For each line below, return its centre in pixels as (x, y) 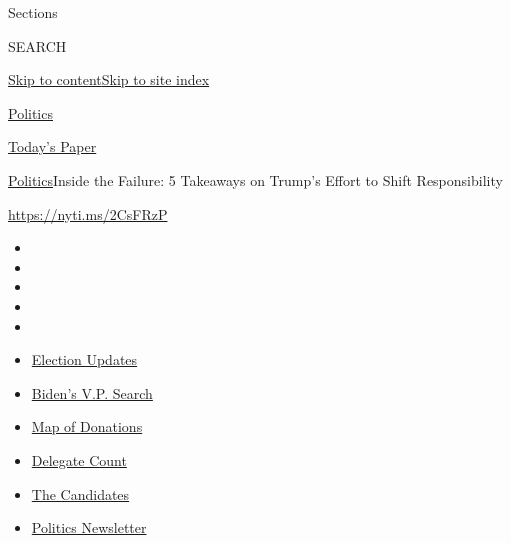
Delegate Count (79, 459)
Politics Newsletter (89, 527)
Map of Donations (87, 426)
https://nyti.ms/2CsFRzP (88, 213)
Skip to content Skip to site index (109, 79)
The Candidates (80, 493)
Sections (33, 12)
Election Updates (84, 359)
